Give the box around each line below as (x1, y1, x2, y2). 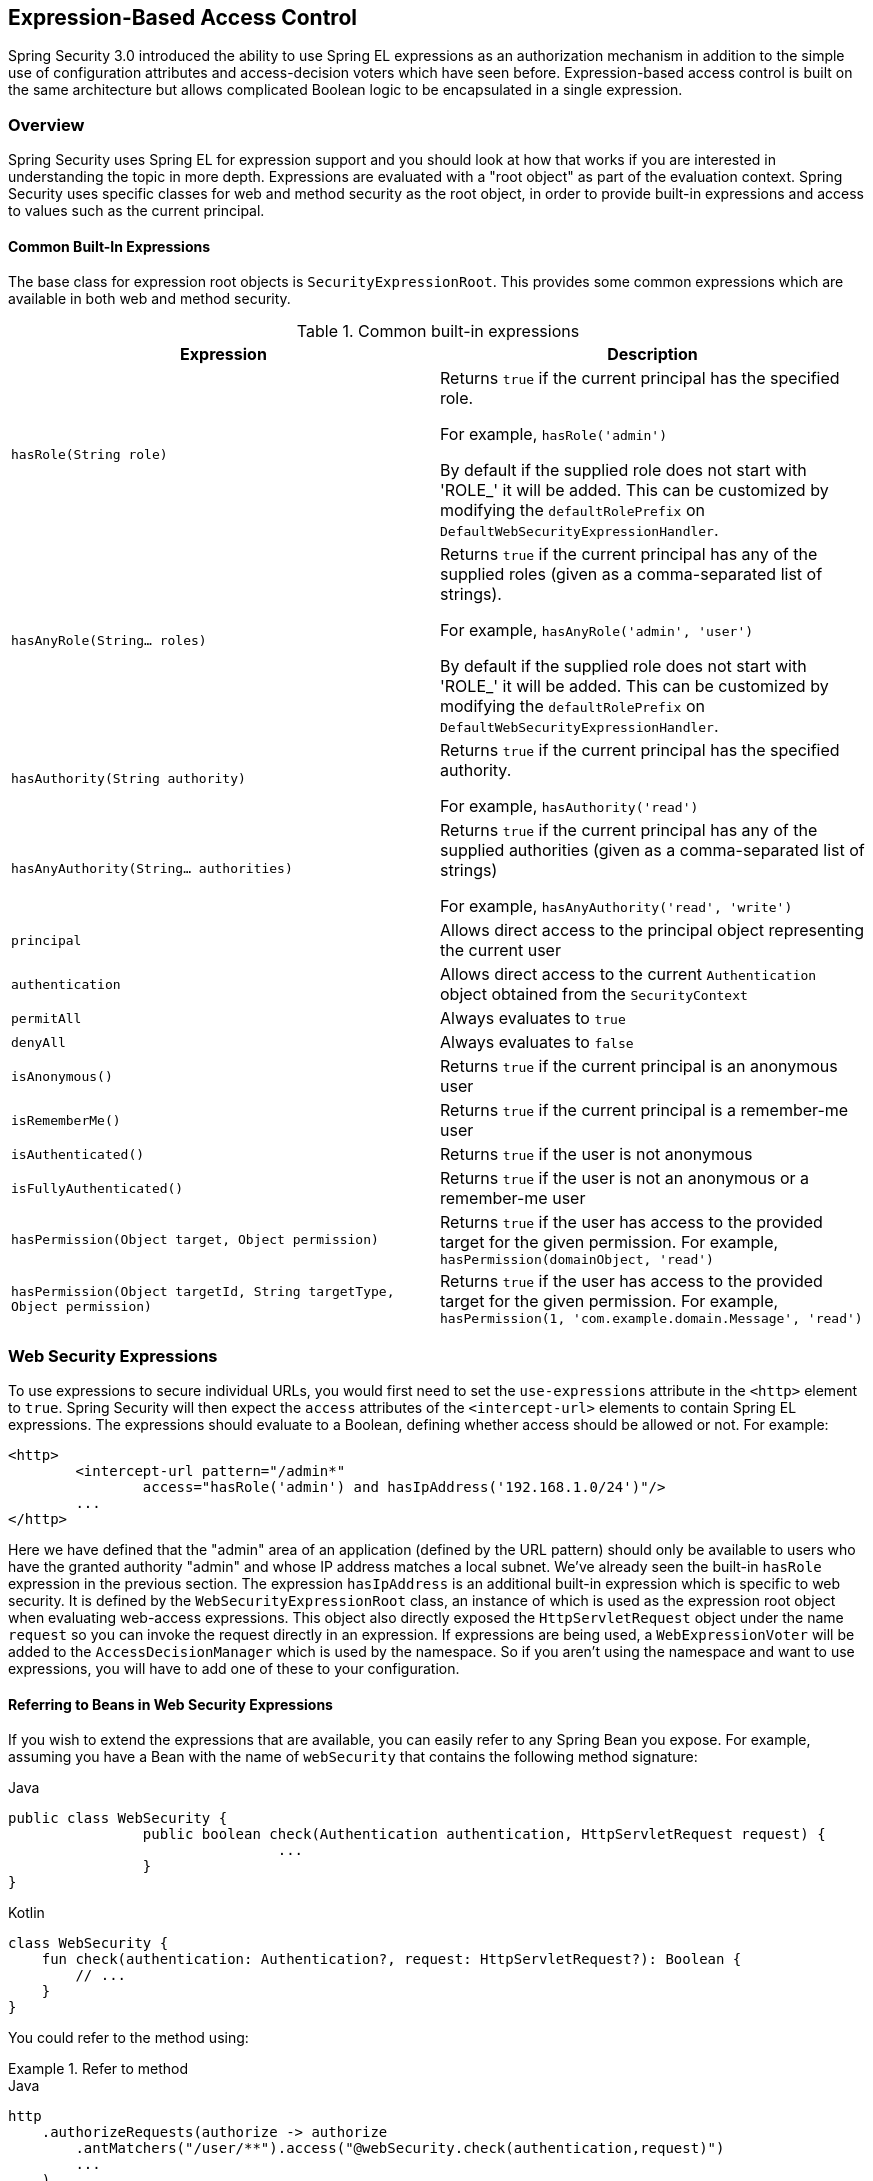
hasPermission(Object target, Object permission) (11, 1232, 379, 1248)
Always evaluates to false (440, 1032, 634, 1053)
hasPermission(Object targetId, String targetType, (11, 1283, 395, 1299)
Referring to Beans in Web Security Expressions (8, 1695, 333, 1713)
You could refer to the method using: (8, 2029, 249, 2047)
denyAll (11, 1034, 66, 1050)
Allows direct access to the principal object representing (440, 920, 865, 941)
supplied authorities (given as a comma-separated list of (440, 840, 865, 861)
